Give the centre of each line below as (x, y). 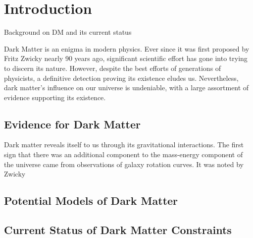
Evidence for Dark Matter (72, 124)
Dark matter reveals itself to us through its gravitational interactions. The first (124, 145)
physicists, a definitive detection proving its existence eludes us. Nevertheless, (121, 78)
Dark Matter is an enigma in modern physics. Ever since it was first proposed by (127, 48)
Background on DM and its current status (68, 32)
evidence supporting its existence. (55, 97)
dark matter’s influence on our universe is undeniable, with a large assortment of (126, 88)
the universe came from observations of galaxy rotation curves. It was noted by (124, 164)
